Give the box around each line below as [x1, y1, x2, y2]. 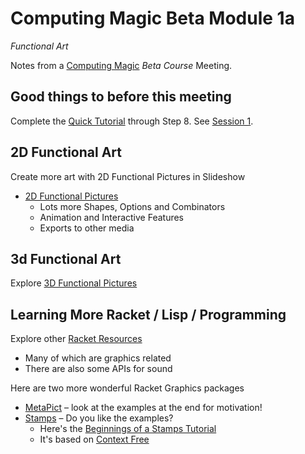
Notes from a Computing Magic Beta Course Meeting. [10, 59, 233, 71]
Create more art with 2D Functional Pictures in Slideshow [10, 170, 246, 182]
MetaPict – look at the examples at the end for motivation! [24, 402, 263, 414]
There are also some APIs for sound [24, 363, 173, 375]
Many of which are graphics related [24, 352, 172, 364]
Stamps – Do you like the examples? [24, 412, 174, 424]
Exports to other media [39, 222, 135, 234]
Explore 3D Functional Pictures [10, 277, 138, 289]
